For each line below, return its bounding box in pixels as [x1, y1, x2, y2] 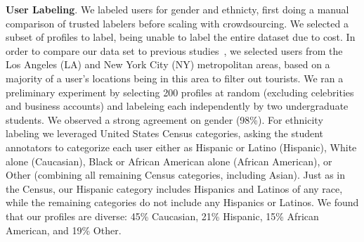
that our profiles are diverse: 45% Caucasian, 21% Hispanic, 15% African [6, 208, 319, 223]
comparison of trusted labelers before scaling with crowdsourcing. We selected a [6, 15, 349, 30]
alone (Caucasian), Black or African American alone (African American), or [6, 153, 332, 168]
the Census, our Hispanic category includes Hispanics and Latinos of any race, [6, 181, 343, 196]
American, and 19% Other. [6, 222, 122, 237]
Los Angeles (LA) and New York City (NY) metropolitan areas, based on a [6, 57, 330, 72]
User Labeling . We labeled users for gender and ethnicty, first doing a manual [6, 2, 349, 16]
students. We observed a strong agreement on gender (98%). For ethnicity [6, 112, 323, 127]
